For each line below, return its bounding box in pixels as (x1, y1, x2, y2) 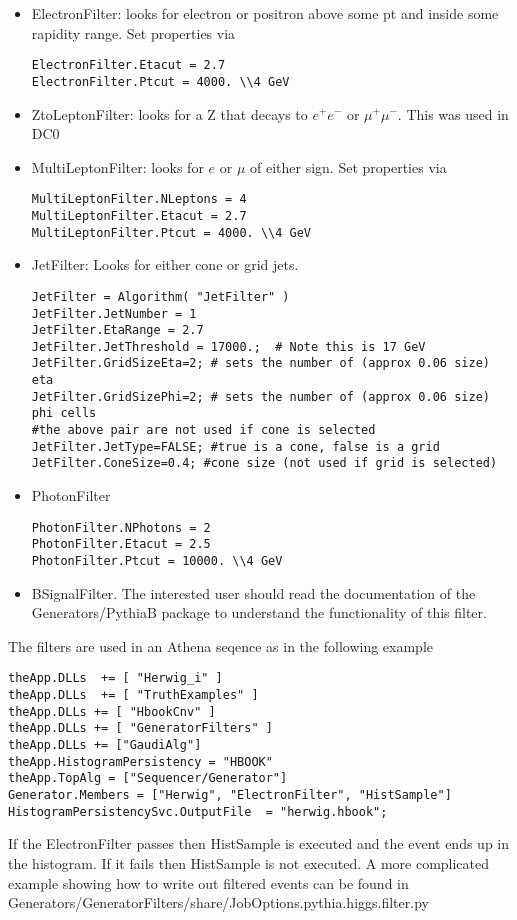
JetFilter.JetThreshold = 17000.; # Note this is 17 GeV (31, 339, 426, 354)
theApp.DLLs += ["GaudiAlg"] (8, 738, 202, 753)
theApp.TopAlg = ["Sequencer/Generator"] (8, 771, 288, 786)
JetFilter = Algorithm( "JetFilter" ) (31, 289, 290, 304)
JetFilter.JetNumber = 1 (31, 306, 197, 321)
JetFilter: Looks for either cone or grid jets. (31, 254, 299, 275)
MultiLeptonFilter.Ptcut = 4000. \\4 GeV (31, 225, 311, 240)
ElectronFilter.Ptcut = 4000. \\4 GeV (31, 74, 290, 89)
